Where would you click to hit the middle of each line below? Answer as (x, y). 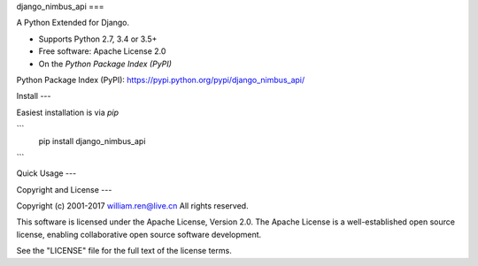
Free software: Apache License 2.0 (102, 51)
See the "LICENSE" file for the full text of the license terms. (124, 251)
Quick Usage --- (46, 173)
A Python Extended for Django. (73, 23)
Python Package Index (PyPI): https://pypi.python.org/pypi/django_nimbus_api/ (161, 80)
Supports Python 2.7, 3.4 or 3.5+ (98, 39)
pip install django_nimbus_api (92, 141)
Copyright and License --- (64, 189)
